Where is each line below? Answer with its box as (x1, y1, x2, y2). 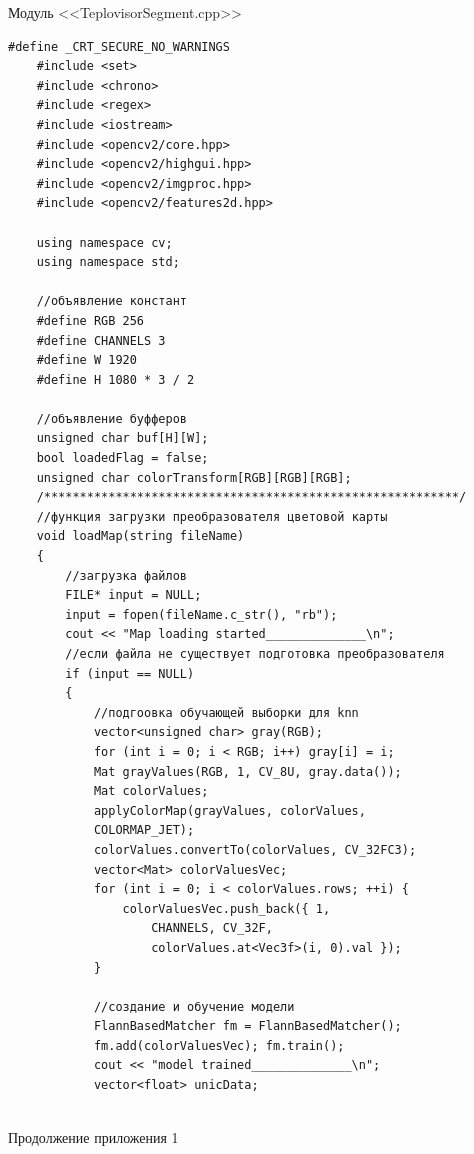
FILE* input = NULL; (65, 588, 202, 603)
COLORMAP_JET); (93, 823, 195, 838)
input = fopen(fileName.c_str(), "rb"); (65, 607, 338, 622)
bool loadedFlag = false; (36, 451, 209, 466)
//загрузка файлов (65, 568, 187, 583)
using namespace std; (36, 255, 180, 270)
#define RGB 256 (36, 313, 145, 328)
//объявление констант (36, 294, 187, 309)
